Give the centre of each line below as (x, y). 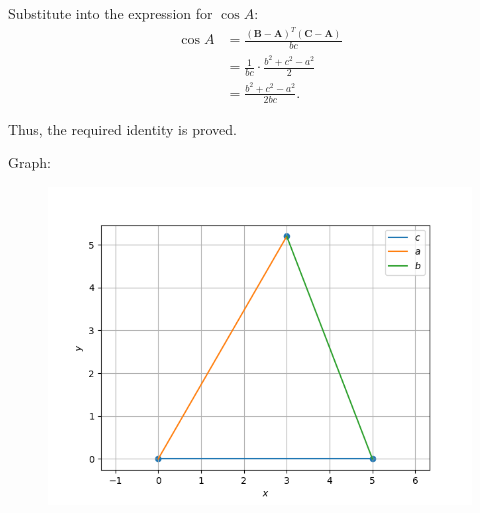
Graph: (29, 162)
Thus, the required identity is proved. (122, 128)
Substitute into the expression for (110, 13)
